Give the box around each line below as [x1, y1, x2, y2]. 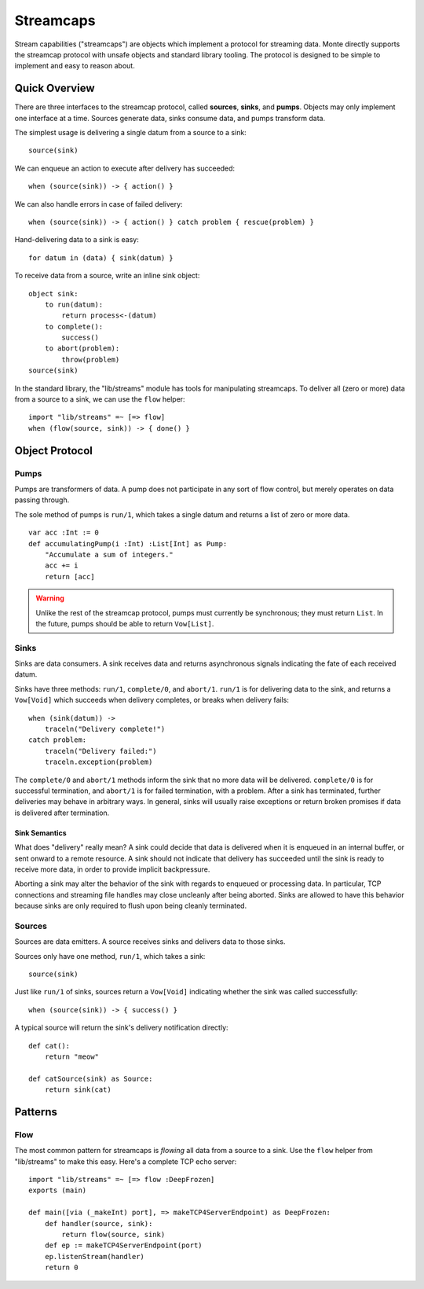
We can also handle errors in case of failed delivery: [14, 199, 184, 208]
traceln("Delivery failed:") [44, 747, 157, 755]
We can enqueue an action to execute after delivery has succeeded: [14, 163, 236, 173]
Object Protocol [14, 444, 93, 457]
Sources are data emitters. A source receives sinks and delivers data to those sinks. [14, 937, 286, 946]
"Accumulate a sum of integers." [44, 550, 174, 559]
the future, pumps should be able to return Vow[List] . [35, 619, 214, 628]
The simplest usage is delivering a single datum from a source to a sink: [14, 128, 247, 138]
